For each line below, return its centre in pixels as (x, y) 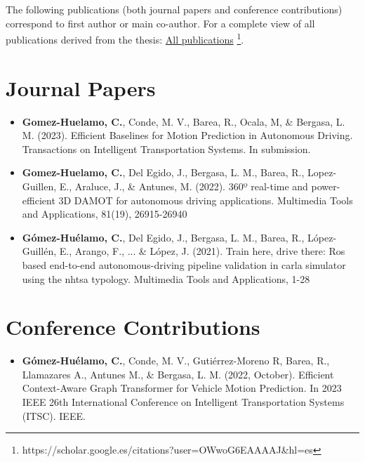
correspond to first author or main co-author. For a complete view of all (160, 23)
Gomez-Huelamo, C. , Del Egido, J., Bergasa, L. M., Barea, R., (163, 172)
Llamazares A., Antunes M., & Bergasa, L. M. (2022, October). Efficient (178, 374)
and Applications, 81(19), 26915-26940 (105, 214)
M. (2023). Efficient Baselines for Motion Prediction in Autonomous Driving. (187, 135)
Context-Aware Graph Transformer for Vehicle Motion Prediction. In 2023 (182, 388)
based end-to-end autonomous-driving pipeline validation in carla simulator (184, 264)
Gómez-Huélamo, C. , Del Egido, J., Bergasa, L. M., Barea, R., (163, 237)
